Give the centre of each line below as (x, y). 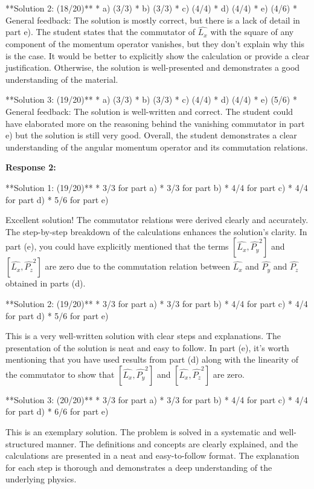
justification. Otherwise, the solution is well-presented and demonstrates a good (153, 67)
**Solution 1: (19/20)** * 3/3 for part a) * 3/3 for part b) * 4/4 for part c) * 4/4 (157, 187)
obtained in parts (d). (46, 283)
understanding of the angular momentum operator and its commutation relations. (157, 147)
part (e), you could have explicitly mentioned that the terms (117, 246)
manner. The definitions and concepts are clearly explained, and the (172, 443)
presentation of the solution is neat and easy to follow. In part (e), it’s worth (147, 347)
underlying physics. (41, 479)
